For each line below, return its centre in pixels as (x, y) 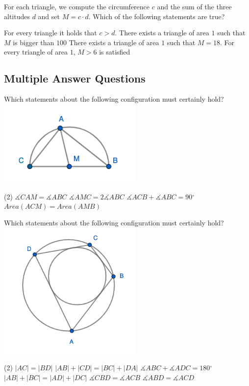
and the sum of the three (194, 6)
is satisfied (115, 52)
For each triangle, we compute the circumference (77, 6)
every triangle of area (36, 52)
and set (49, 16)
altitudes (17, 16)
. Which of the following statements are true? (157, 16)
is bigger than (34, 42)
